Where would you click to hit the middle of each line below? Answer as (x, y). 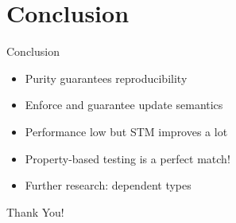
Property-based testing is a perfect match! (128, 158)
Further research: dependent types (108, 185)
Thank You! (35, 211)
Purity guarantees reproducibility (106, 78)
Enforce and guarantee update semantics (124, 105)
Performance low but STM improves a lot (126, 131)
